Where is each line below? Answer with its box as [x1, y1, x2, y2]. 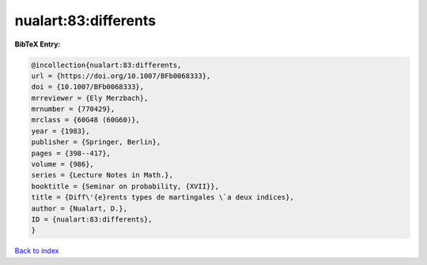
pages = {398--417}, [31, 148, 111, 158]
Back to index [14, 246, 59, 256]
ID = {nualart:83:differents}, [31, 215, 153, 224]
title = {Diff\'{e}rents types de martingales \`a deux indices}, [31, 193, 294, 202]
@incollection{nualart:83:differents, [31, 60, 182, 69]
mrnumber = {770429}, [31, 105, 115, 114]
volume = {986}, [31, 160, 95, 169]
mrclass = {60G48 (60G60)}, [31, 115, 140, 125]
